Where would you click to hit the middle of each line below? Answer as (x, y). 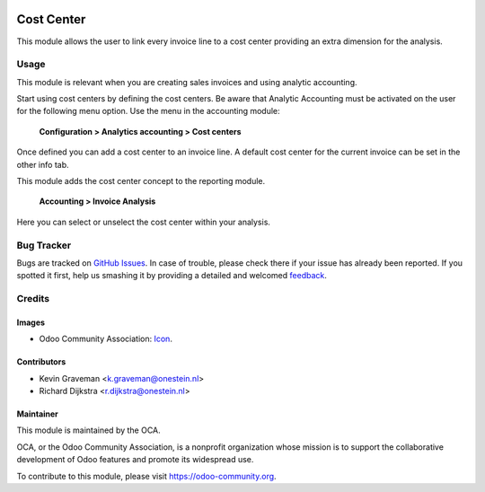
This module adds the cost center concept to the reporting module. (141, 181)
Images (31, 322)
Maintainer (37, 414)
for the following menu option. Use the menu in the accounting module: (148, 111)
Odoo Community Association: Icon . (106, 339)
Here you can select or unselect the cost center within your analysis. (144, 222)
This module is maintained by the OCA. (88, 430)
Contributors (41, 362)
